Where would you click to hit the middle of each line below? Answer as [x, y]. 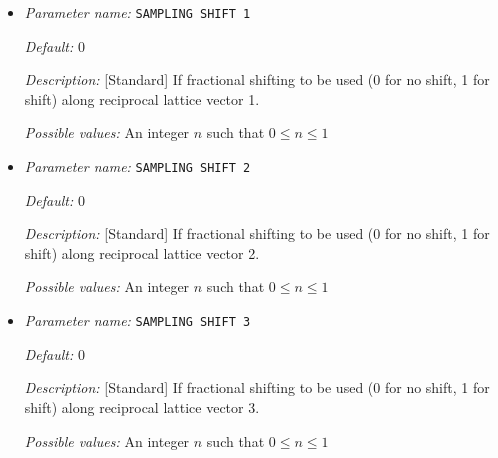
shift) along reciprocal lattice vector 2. [142, 252]
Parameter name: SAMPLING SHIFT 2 [137, 166]
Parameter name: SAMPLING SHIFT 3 [137, 320]
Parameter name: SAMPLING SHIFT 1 [137, 12]
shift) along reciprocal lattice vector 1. [142, 98]
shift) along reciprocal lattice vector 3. [142, 406]
